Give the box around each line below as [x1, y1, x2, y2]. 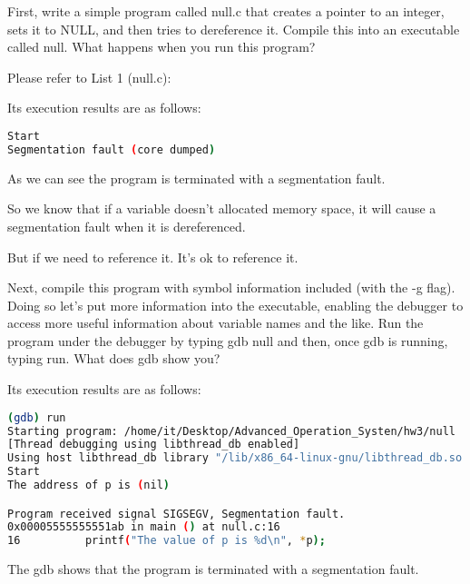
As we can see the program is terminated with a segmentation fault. [7, 168, 386, 187]
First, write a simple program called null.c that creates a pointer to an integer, [7, 2, 445, 20]
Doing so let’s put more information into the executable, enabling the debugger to [7, 295, 464, 314]
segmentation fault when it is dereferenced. [7, 216, 246, 235]
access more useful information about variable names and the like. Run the [7, 313, 424, 332]
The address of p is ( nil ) [7, 479, 171, 492]
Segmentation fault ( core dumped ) [7, 143, 216, 156]
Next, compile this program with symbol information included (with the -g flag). [7, 278, 455, 297]
